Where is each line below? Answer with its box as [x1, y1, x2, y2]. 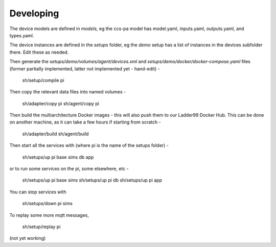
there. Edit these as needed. [9, 49, 69, 55]
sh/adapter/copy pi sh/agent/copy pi [22, 100, 100, 107]
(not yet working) [9, 235, 46, 241]
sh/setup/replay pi [22, 224, 61, 230]
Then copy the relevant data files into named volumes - [9, 89, 126, 95]
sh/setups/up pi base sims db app [22, 154, 94, 160]
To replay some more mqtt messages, [9, 212, 89, 218]
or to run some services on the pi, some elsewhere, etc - [9, 166, 129, 172]
